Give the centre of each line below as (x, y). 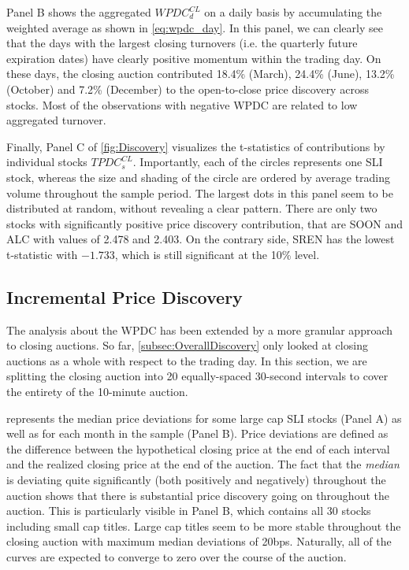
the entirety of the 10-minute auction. (97, 392)
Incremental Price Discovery (125, 296)
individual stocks (47, 162)
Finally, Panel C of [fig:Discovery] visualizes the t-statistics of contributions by (196, 146)
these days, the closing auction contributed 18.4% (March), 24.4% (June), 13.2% (201, 74)
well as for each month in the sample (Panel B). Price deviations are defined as (197, 433)
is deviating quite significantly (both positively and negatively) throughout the (196, 480)
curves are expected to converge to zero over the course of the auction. (177, 557)
